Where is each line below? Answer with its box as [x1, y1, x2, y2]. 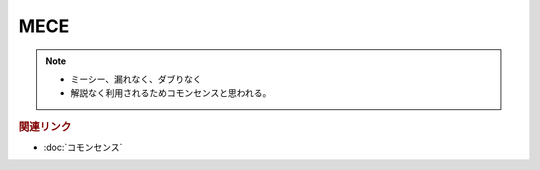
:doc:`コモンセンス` [43, 141, 123, 153]
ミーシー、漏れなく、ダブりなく [70, 73, 202, 85]
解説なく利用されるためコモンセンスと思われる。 [70, 87, 272, 99]
